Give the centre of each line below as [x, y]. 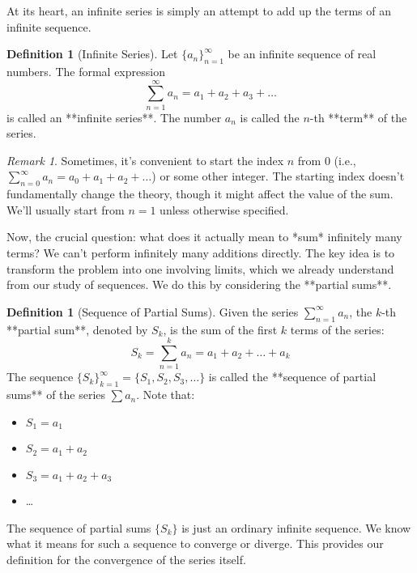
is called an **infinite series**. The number [114, 117]
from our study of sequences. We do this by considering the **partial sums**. [199, 284]
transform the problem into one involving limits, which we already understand [200, 268]
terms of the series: [337, 329]
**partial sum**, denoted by [77, 329]
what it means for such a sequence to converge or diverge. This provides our [195, 543]
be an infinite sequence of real [302, 54]
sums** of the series [56, 395]
